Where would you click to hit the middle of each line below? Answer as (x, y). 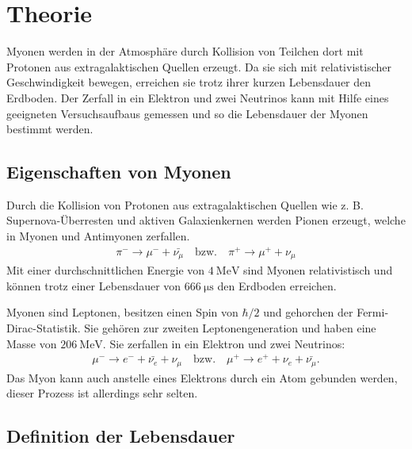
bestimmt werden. (50, 129)
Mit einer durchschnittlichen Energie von (106, 270)
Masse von (32, 343)
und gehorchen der (308, 312)
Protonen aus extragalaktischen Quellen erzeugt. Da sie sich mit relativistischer (199, 66)
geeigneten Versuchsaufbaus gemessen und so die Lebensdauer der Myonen (187, 113)
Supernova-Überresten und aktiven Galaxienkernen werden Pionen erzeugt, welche (206, 220)
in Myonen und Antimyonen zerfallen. (98, 236)
